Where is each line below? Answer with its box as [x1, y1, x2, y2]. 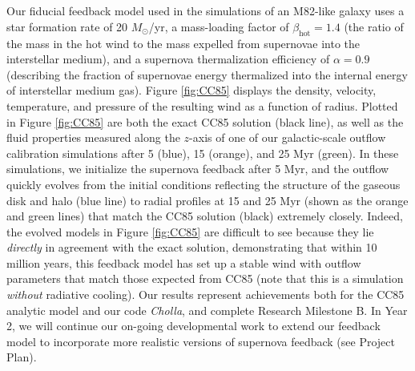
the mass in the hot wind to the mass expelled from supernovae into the [6, 34, 361, 51]
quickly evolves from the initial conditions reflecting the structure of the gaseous [6, 175, 401, 192]
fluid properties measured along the [6, 129, 180, 146]
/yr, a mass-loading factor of [148, 18, 289, 34]
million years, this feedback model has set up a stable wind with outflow [6, 254, 361, 271]
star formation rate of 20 [6, 18, 128, 34]
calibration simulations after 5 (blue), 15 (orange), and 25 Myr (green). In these [6, 144, 399, 161]
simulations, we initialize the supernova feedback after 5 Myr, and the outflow [6, 160, 389, 177]
